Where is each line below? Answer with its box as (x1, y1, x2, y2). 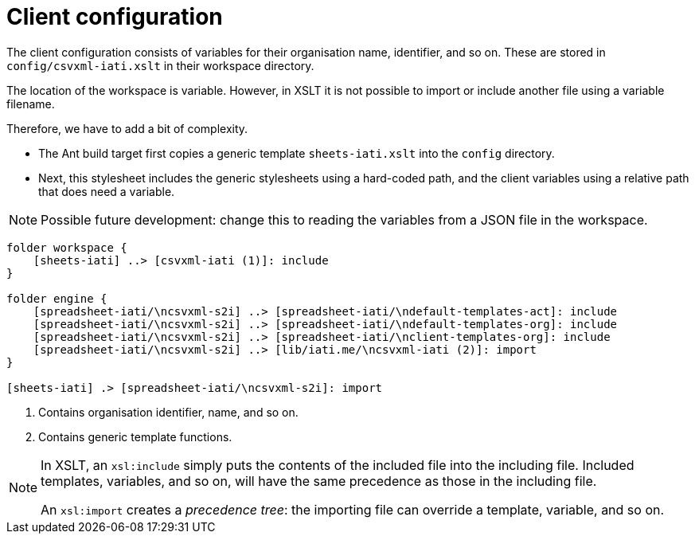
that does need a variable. (38, 184, 175, 198)
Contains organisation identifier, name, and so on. (38, 405, 299, 419)
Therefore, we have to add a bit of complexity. (6, 121, 248, 135)
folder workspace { (6, 241, 127, 254)
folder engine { (6, 292, 107, 305)
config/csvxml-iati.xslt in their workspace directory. (6, 58, 314, 72)
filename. (6, 96, 55, 111)
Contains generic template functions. (38, 429, 232, 444)
